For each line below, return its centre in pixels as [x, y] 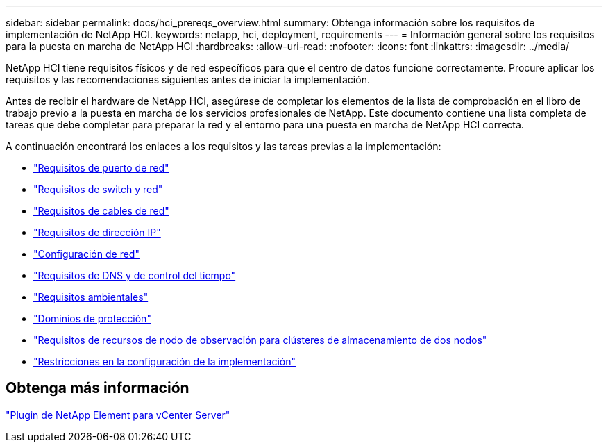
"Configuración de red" [86, 254]
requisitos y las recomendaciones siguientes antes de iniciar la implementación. [188, 80]
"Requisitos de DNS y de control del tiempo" [135, 275]
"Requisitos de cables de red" [101, 211]
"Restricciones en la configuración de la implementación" [165, 362]
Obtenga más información [98, 388]
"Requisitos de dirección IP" [97, 232]
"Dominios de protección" [92, 318]
